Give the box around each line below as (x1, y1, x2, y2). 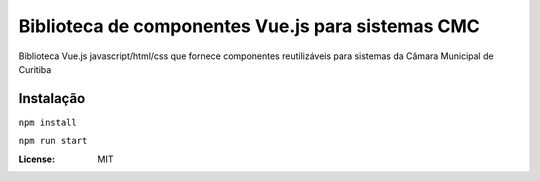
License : (18, 153, 55, 165)
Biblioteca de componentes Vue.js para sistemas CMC (18, 15, 480, 37)
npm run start (18, 135, 88, 147)
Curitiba (18, 63, 52, 75)
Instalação (18, 90, 86, 107)
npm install (18, 116, 77, 128)
